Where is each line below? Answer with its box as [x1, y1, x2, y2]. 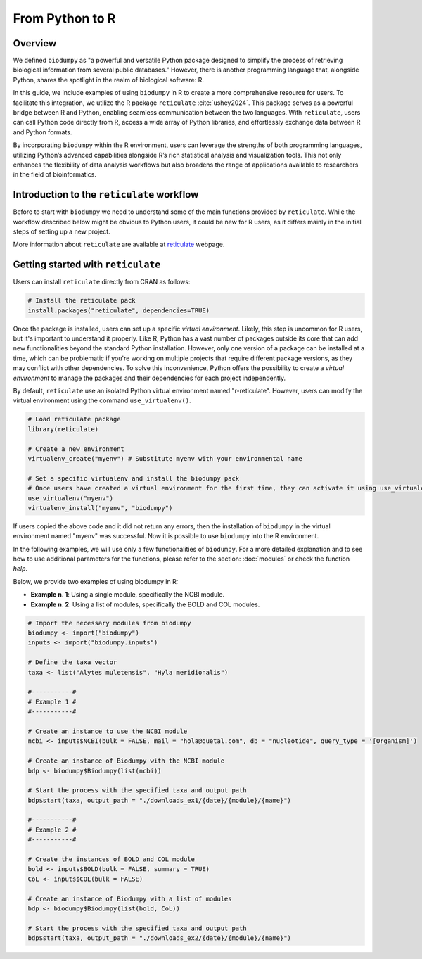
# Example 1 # [27, 697, 77, 706]
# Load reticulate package [27, 415, 121, 424]
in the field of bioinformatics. [13, 170, 96, 179]
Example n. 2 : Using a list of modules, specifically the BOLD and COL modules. [30, 600, 260, 609]
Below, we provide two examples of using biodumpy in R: [13, 577, 179, 585]
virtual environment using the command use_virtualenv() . [13, 396, 191, 405]
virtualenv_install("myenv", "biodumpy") [27, 504, 173, 512]
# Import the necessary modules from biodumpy [27, 619, 191, 627]
